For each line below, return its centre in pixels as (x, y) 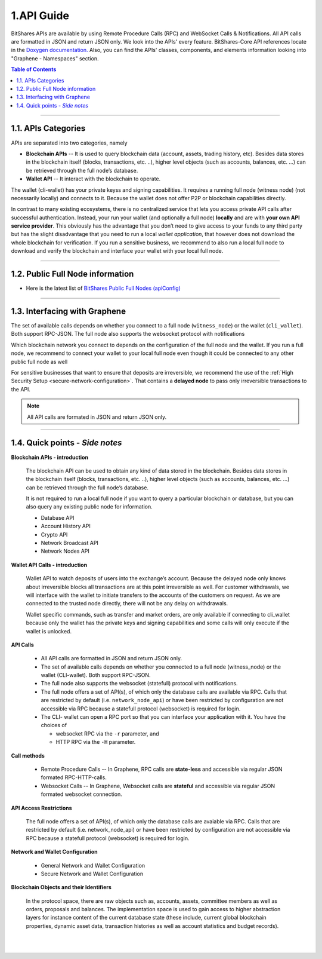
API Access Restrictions (41, 808)
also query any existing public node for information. (89, 507)
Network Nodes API (65, 551)
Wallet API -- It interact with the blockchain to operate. (93, 179)
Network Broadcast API (69, 543)
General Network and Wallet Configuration (93, 865)
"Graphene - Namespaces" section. (55, 58)
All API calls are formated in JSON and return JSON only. (97, 417)
